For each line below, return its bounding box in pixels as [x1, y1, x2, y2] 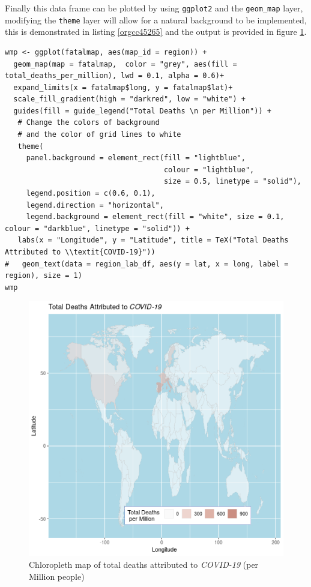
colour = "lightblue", [163, 165, 255, 174]
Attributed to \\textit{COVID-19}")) [5, 248, 155, 256]
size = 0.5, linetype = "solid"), [163, 177, 301, 186]
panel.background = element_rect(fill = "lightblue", [26, 154, 246, 163]
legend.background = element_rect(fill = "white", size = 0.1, [26, 212, 285, 221]
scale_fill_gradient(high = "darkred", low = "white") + [13, 95, 246, 104]
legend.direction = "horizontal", [26, 200, 164, 209]
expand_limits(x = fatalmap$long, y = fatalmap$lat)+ [13, 83, 233, 92]
